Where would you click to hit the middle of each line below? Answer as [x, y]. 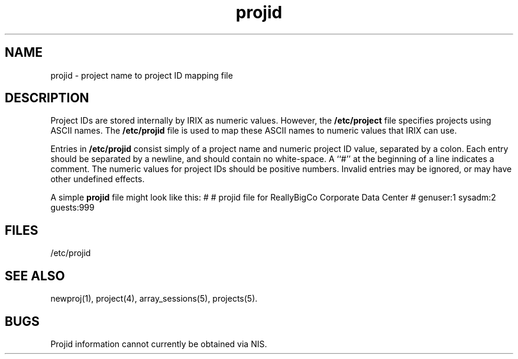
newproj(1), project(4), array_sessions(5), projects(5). [154, 299]
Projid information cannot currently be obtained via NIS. [159, 344]
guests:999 [72, 208]
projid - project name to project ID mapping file [142, 75]
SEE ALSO [35, 276]
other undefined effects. [98, 179]
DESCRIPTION [47, 98]
